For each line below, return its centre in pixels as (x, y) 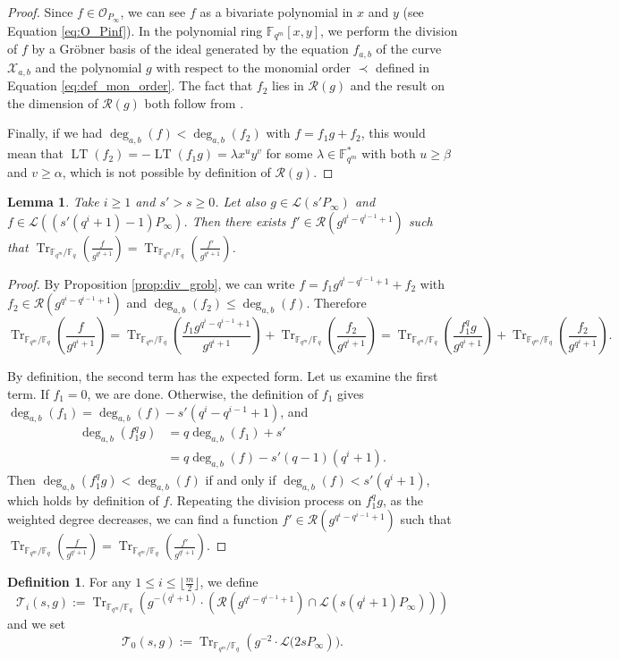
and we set (37, 624)
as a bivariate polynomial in (276, 12)
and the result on (397, 85)
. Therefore (336, 303)
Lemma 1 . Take (53, 202)
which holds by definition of (83, 499)
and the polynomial (89, 67)
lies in (288, 85)
